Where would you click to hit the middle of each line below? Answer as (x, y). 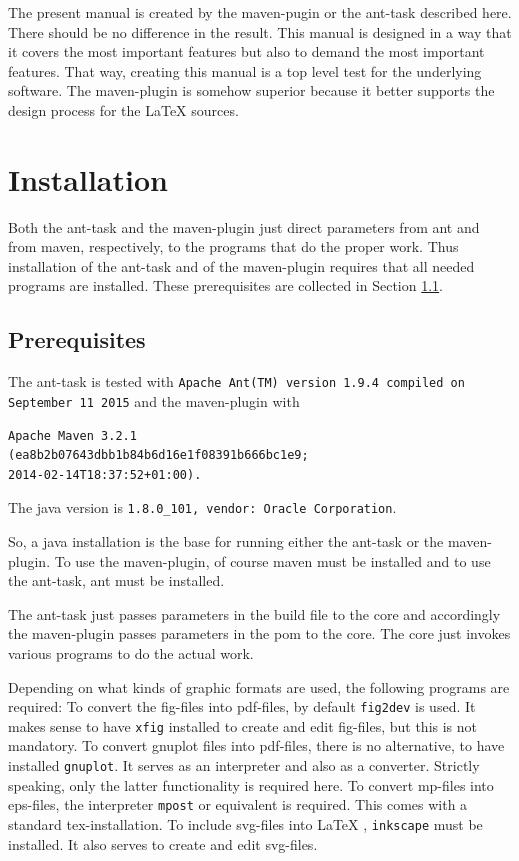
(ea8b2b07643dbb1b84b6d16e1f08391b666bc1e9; (158, 455)
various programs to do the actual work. (131, 652)
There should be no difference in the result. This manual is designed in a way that (260, 31)
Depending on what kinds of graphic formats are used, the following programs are (259, 686)
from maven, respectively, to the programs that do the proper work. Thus (233, 246)
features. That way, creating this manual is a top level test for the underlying (245, 70)
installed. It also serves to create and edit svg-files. (163, 843)
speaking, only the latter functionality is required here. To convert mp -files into (251, 784)
